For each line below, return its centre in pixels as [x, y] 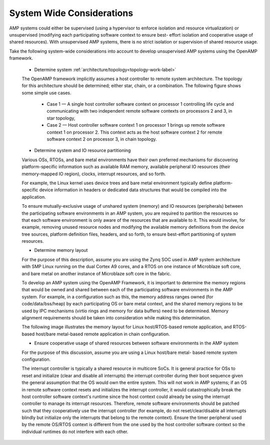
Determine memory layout [61, 250]
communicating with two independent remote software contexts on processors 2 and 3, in [139, 111]
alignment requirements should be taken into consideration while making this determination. [116, 318]
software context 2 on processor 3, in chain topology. [102, 139]
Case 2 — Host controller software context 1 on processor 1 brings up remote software [136, 125]
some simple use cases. [46, 93]
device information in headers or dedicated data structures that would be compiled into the [133, 190]
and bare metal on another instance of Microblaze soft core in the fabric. [96, 273]
